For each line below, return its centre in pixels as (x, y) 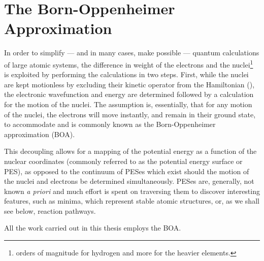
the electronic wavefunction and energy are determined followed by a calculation (129, 94)
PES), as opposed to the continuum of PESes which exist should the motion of (127, 171)
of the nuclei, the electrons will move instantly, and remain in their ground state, (130, 114)
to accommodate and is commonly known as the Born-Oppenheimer (110, 124)
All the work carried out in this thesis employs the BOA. (93, 228)
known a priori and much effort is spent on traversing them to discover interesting (132, 191)
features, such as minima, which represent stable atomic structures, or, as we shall (132, 201)
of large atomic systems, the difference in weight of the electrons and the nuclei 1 (129, 63)
